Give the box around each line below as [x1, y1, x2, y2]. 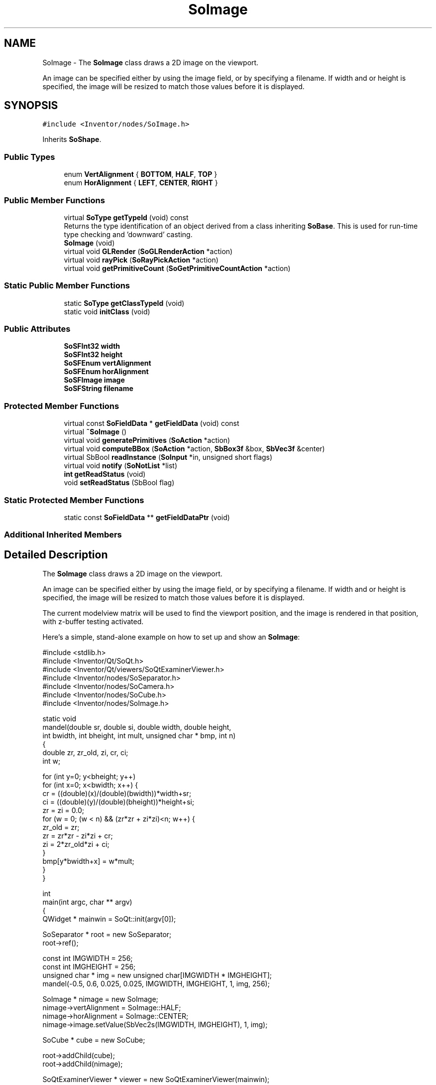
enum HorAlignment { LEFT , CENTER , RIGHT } [64, 178, 218, 187]
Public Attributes [4, 324, 71, 334]
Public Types [4, 151, 55, 162]
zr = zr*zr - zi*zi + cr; [42, 831, 113, 840]
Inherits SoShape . [42, 135, 102, 144]
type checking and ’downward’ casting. [64, 230, 193, 239]
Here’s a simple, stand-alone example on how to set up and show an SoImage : [42, 633, 300, 642]
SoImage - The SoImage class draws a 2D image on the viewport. [42, 58, 259, 67]
